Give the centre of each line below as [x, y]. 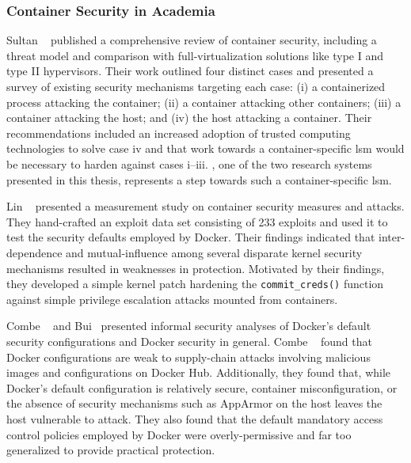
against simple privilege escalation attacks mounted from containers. [172, 299]
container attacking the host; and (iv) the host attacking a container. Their [189, 118]
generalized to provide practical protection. [111, 450]
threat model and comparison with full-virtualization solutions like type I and [195, 55]
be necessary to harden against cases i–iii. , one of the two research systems [189, 163]
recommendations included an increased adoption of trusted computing [179, 133]
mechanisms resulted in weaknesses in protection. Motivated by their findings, [196, 268]
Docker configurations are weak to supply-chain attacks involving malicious [188, 357]
